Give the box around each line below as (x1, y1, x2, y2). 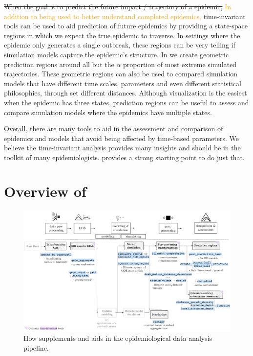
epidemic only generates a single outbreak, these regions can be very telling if (4, 40, 235, 50)
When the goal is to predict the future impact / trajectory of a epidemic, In (4, 1, 231, 11)
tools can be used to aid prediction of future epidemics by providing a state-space (4, 21, 248, 31)
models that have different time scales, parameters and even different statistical (4, 78, 241, 88)
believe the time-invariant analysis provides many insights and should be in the (4, 142, 241, 153)
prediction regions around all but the (4, 59, 114, 69)
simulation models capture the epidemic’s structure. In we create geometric (4, 49, 229, 59)
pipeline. (23, 342, 49, 353)
